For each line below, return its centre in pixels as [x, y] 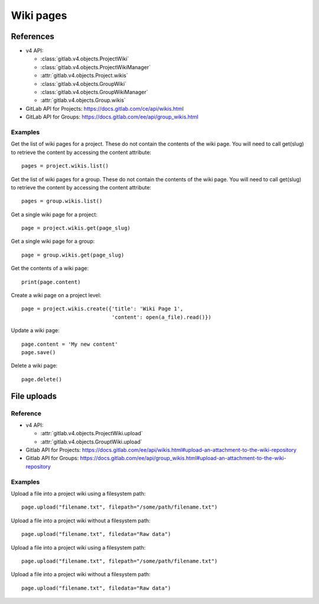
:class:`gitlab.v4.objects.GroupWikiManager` [94, 92]
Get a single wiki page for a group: [53, 241]
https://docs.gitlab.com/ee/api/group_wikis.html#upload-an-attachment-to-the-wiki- [183, 458]
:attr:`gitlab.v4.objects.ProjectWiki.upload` [92, 433]
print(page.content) [51, 282]
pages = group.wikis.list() [62, 201]
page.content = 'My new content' [70, 344]
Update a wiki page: [35, 330]
